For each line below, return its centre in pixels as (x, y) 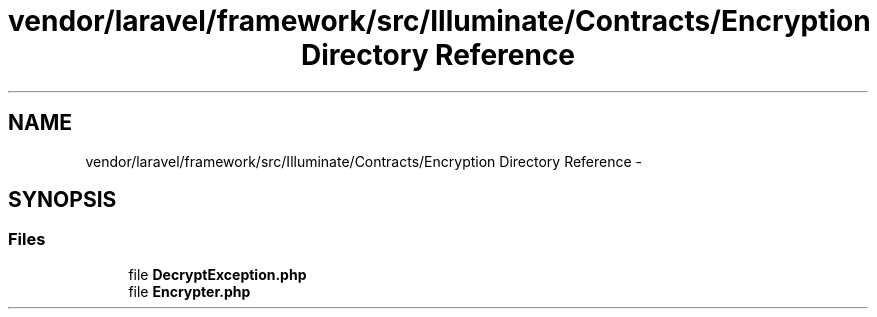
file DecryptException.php (217, 274)
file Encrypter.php (189, 291)
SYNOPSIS (62, 200)
